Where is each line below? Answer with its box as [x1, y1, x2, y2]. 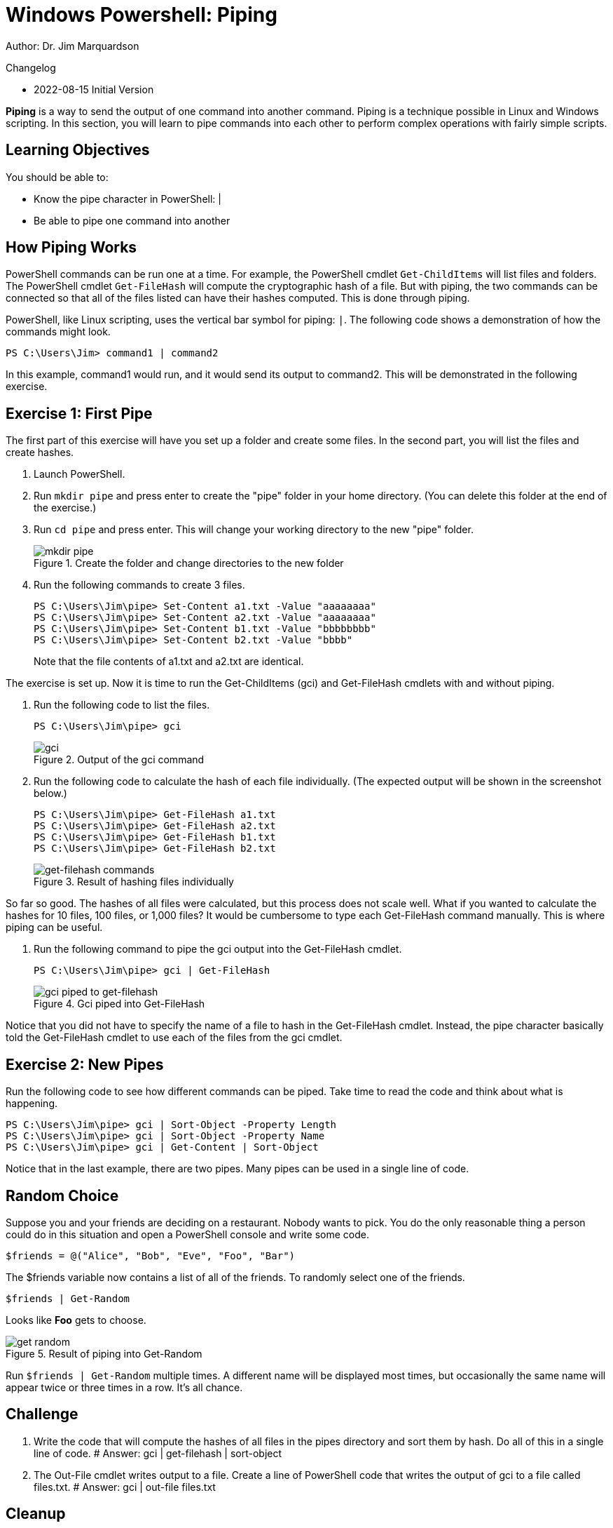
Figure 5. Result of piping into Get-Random [6, 1347, 202, 1360]
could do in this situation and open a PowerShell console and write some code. [6, 1228, 369, 1240]
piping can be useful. [6, 921, 103, 934]
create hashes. [6, 446, 74, 459]
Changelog [6, 61, 56, 74]
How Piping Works [6, 239, 137, 257]
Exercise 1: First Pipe [6, 404, 153, 422]
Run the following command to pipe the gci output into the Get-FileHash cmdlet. [34, 943, 402, 956]
